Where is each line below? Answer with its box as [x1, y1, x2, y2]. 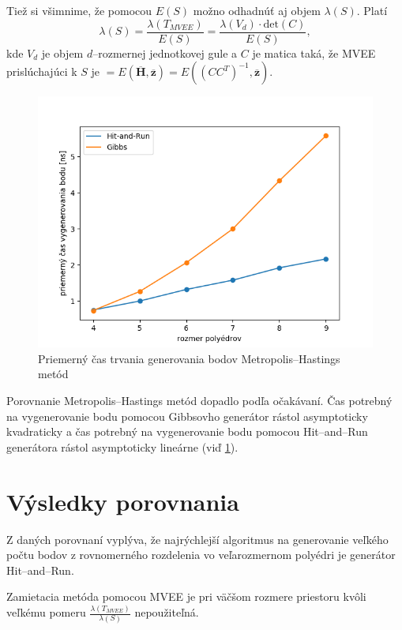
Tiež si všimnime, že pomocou [6, 2, 152, 18]
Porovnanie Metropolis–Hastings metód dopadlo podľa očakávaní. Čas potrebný [6, 392, 393, 409]
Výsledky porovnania [6, 485, 239, 517]
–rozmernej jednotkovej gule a [92, 44, 238, 61]
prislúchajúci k [6, 63, 77, 80]
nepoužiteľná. [134, 604, 199, 621]
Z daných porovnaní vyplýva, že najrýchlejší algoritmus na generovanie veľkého [6, 531, 389, 547]
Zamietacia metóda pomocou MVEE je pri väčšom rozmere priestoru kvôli [6, 588, 366, 605]
